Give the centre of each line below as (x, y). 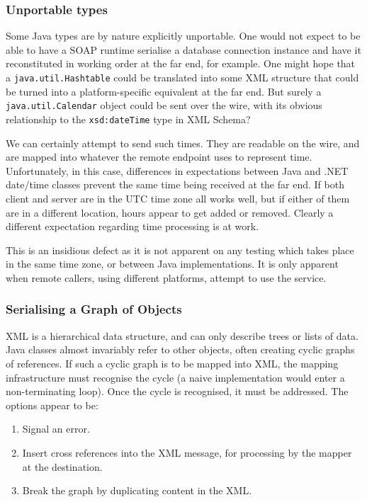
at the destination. (62, 466)
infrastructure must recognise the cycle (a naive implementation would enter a (175, 377)
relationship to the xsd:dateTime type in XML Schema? (128, 119)
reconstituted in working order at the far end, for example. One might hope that (181, 63)
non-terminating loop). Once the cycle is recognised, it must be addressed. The (177, 391)
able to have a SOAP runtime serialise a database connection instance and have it (183, 49)
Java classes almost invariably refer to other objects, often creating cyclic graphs (180, 349)
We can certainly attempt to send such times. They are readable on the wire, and (183, 143)
